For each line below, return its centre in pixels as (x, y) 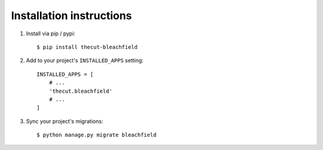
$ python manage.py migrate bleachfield (97, 135)
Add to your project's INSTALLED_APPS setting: (85, 60)
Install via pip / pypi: (51, 33)
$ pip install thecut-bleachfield (87, 47)
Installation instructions (71, 16)
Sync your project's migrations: (65, 121)
